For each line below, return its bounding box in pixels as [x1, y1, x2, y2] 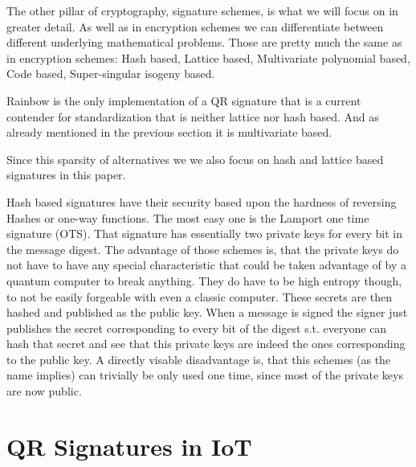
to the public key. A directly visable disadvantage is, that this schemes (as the [6, 350, 391, 367]
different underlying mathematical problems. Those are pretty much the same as [6, 34, 402, 51]
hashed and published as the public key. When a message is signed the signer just [6, 304, 408, 321]
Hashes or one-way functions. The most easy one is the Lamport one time [6, 209, 369, 226]
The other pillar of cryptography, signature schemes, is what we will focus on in [6, 2, 398, 18]
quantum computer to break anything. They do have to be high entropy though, [6, 272, 402, 289]
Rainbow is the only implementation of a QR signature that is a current [6, 92, 361, 109]
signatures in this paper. [6, 166, 126, 183]
